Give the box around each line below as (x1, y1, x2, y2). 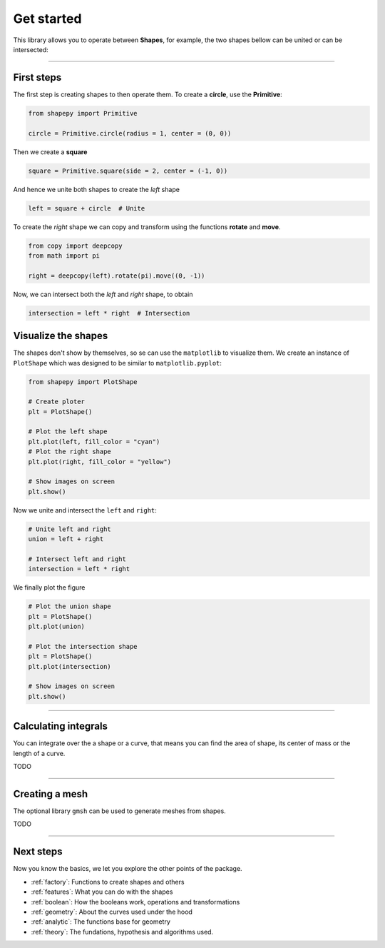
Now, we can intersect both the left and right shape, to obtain (13, 290, 193, 298)
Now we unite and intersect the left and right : (13, 505, 157, 514)
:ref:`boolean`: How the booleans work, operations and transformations (31, 897, 240, 906)
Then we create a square (13, 147, 88, 156)
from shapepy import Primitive (28, 109, 138, 117)
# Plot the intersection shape (28, 642, 138, 650)
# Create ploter (28, 398, 86, 406)
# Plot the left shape (28, 428, 108, 435)
